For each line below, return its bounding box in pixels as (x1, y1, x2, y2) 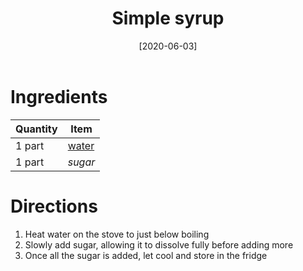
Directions (10, 195, 98, 217)
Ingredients (10, 85, 108, 108)
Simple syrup (111, 7, 225, 30)
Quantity (15, 122, 58, 136)
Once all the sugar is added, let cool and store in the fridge (24, 249, 268, 261)
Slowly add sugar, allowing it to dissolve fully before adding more (24, 238, 294, 251)
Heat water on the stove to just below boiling (24, 228, 210, 240)
